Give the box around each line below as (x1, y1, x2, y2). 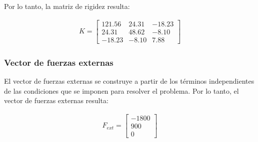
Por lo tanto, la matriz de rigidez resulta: (4, 1, 130, 11)
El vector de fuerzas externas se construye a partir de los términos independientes (4, 75, 254, 86)
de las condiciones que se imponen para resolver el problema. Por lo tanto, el (4, 85, 239, 96)
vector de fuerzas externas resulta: (4, 95, 108, 106)
